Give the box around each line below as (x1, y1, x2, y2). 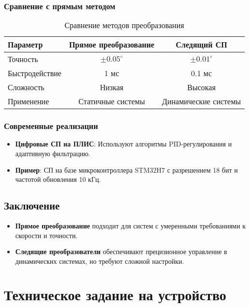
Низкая (100, 81, 124, 93)
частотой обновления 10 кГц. (15, 174, 101, 184)
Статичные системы (78, 96, 145, 107)
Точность (8, 53, 38, 65)
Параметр (8, 39, 43, 50)
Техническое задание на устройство (4, 284, 226, 304)
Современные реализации (4, 120, 98, 132)
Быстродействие (8, 67, 61, 79)
